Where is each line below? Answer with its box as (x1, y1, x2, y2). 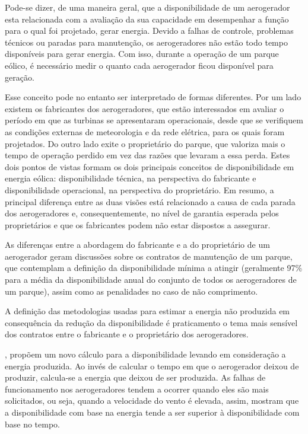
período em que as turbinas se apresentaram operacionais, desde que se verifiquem (5, 114, 303, 126)
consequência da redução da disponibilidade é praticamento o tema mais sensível (5, 316, 298, 328)
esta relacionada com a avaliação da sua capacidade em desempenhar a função (5, 12, 289, 25)
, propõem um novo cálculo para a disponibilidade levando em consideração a (5, 348, 286, 360)
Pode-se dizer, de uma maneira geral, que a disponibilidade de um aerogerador (5, 1, 290, 13)
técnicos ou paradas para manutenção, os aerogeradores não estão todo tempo (5, 36, 288, 48)
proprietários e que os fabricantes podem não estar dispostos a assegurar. (5, 218, 271, 231)
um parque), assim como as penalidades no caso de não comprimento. (5, 285, 258, 297)
